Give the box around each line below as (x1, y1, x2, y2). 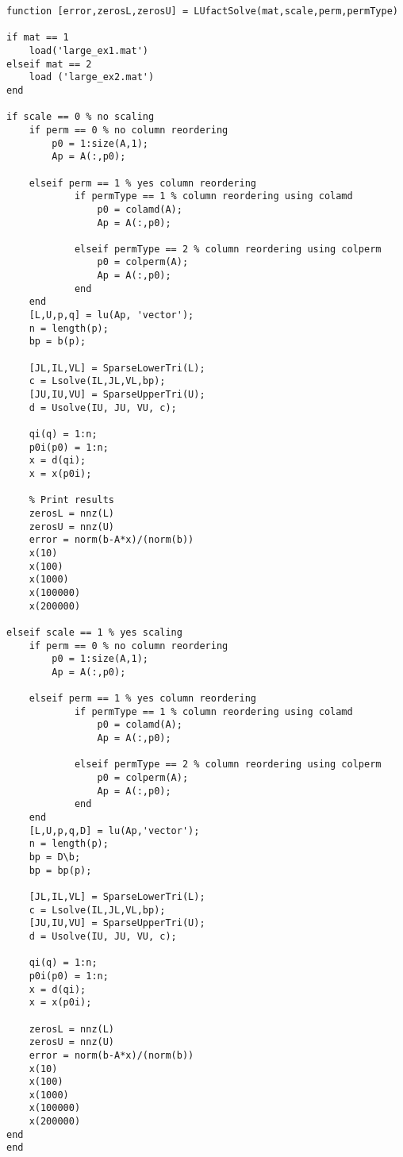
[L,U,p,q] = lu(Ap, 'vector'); (29, 309, 194, 321)
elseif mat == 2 (6, 58, 92, 70)
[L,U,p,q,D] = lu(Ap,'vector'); (29, 825, 200, 836)
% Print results (29, 494, 115, 506)
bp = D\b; (29, 851, 81, 863)
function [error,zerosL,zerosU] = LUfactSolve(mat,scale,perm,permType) (6, 6, 398, 17)
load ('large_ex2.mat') (29, 71, 155, 83)
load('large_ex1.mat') (29, 44, 148, 56)
